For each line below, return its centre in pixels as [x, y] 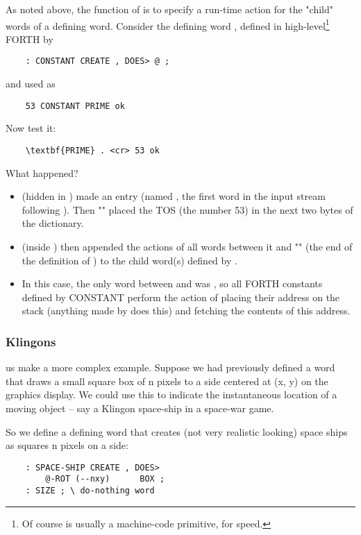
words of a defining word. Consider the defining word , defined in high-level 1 [168, 24]
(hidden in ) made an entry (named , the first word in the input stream [174, 196]
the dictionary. [53, 223]
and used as [31, 84]
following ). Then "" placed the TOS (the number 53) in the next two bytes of [187, 209]
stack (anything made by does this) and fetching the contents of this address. [186, 311]
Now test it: [31, 128]
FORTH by [30, 39]
